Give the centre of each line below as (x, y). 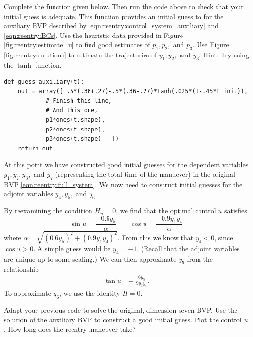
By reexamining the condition (48, 211)
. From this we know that (155, 237)
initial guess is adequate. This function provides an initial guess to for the (114, 16)
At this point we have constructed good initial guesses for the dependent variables (126, 164)
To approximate (27, 293)
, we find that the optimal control (166, 211)
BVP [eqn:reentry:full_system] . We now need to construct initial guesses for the (123, 184)
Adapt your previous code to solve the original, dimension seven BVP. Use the (121, 310)
